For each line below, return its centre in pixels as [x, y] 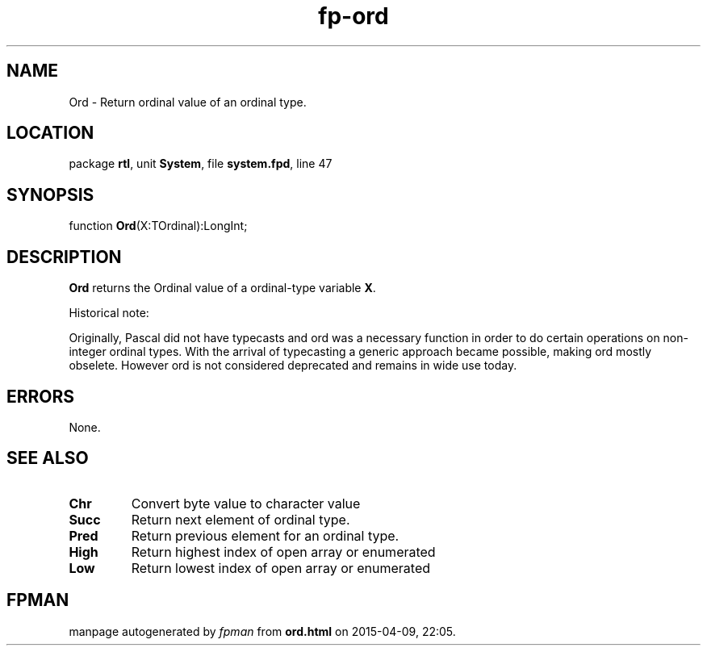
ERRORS [41, 396]
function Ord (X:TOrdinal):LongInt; [158, 226]
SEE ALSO [48, 458]
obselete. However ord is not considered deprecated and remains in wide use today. [293, 366]
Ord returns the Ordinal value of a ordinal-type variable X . [222, 288]
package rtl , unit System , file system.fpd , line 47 [201, 164]
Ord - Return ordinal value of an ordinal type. [188, 102]
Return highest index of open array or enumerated [283, 552]
